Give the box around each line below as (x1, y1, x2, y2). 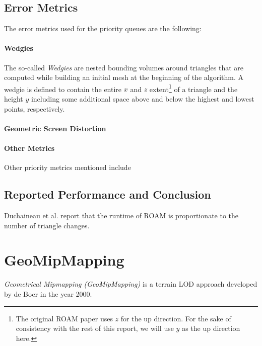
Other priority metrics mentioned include (4, 162, 131, 172)
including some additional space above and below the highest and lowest (31, 94, 254, 104)
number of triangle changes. (4, 220, 90, 230)
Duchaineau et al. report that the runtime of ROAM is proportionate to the (4, 210, 239, 220)
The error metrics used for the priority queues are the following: (4, 23, 202, 34)
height (4, 94, 23, 104)
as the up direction (182, 323, 240, 333)
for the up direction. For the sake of (120, 313, 231, 323)
